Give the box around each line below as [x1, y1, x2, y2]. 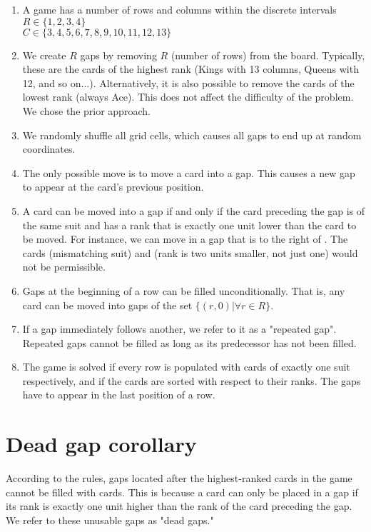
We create [22, 47, 66, 62]
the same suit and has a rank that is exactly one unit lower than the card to [22, 217, 357, 232]
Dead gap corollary [6, 429, 197, 458]
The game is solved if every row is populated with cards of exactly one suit [22, 359, 350, 374]
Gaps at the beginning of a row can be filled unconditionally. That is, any [22, 283, 345, 298]
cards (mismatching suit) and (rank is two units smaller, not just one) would [22, 245, 358, 260]
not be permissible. [22, 259, 106, 274]
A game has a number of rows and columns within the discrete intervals [22, 2, 337, 16]
